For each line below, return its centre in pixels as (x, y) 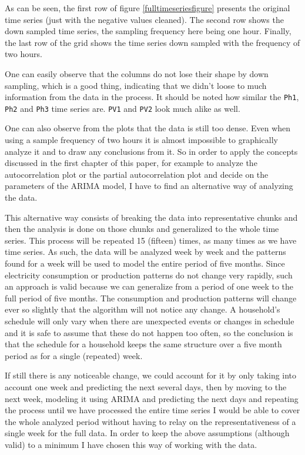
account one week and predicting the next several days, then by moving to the (146, 386)
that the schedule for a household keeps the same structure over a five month (143, 344)
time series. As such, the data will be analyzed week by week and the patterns (145, 252)
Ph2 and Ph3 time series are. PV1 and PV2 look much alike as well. (123, 108)
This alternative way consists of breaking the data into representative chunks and (151, 217)
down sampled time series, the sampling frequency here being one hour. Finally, (148, 31)
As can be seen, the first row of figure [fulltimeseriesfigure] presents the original (148, 8)
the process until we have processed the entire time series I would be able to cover (152, 410)
